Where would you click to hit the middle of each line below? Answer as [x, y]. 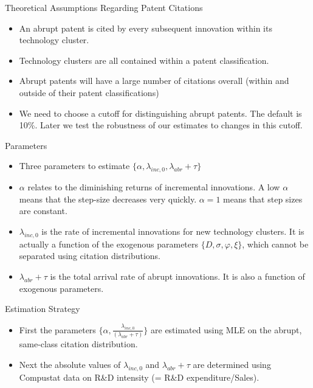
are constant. [43, 211]
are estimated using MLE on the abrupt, [226, 329]
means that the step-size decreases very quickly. [108, 199]
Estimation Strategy [43, 309]
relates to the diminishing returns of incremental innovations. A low [154, 187]
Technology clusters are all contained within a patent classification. [144, 60]
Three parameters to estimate [74, 166]
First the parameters [57, 329]
